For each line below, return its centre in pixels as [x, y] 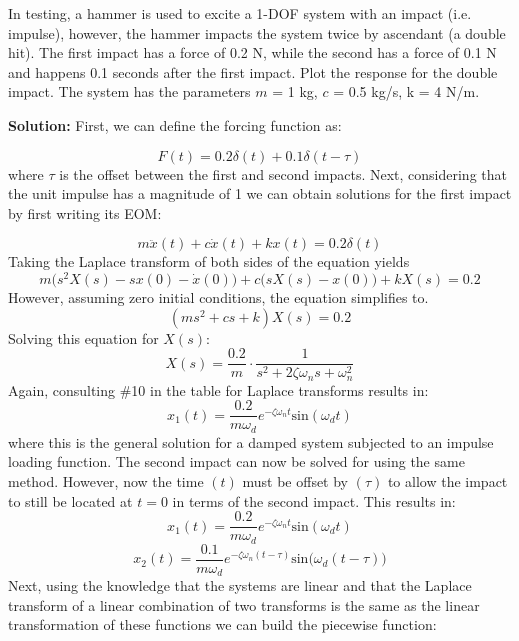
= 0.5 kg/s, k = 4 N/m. [406, 91]
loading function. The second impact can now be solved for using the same [236, 461]
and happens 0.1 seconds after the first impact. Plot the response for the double [253, 71]
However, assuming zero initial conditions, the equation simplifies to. [218, 297]
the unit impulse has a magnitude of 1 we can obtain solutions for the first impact [260, 193]
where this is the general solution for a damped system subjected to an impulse [251, 441]
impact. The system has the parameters [129, 91]
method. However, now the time [106, 481]
